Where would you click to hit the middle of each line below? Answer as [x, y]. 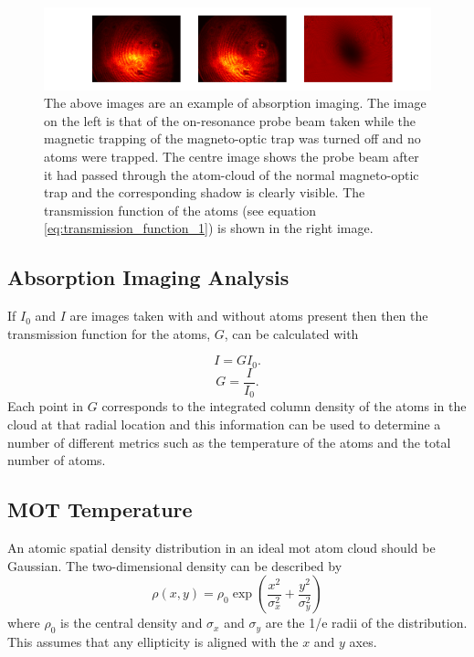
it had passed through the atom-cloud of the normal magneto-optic [232, 174]
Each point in [46, 406]
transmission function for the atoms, [109, 333]
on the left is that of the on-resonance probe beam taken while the [230, 120]
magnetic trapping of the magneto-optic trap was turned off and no [232, 138]
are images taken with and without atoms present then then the [249, 316]
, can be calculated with [291, 333]
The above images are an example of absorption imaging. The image [235, 103]
